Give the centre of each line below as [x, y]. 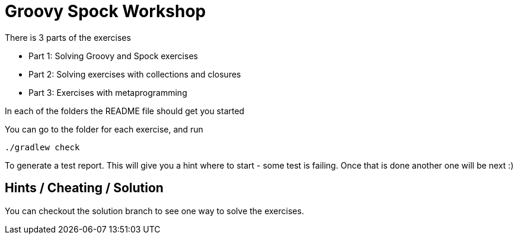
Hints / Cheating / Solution [84, 188]
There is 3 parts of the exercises [68, 37]
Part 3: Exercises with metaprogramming [108, 92]
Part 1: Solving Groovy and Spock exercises [113, 56]
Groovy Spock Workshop [105, 11]
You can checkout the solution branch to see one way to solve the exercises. [154, 211]
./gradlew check [42, 147]
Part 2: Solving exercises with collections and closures [135, 74]
